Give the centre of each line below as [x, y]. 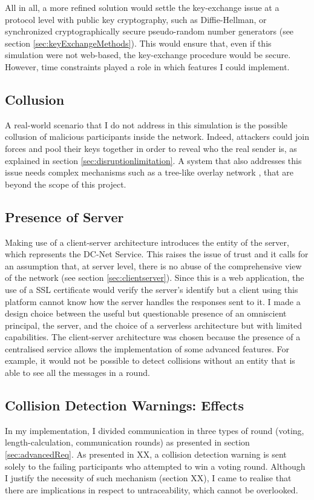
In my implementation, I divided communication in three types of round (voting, [155, 430]
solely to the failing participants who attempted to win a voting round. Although [155, 466]
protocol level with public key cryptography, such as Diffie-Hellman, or [136, 19]
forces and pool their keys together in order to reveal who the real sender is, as [151, 148]
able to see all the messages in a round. [77, 373]
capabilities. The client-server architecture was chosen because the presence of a [153, 337]
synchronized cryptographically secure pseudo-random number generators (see [149, 31]
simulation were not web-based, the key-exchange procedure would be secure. [148, 55]
